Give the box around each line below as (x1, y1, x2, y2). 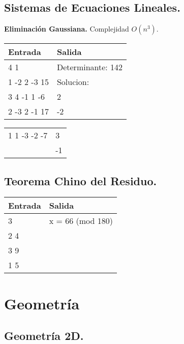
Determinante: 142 (56, 61, 123, 73)
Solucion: (56, 76, 89, 88)
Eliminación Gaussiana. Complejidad (4, 23, 129, 34)
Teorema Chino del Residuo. (4, 173, 157, 188)
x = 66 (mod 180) (49, 215, 113, 227)
